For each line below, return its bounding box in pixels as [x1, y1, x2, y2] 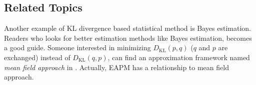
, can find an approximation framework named [107, 52, 250, 62]
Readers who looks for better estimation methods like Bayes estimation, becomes [4, 32, 252, 43]
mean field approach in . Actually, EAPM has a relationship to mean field [4, 62, 229, 72]
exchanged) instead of [4, 52, 70, 62]
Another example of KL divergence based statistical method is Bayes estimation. [4, 23, 251, 33]
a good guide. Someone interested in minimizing [4, 42, 151, 53]
